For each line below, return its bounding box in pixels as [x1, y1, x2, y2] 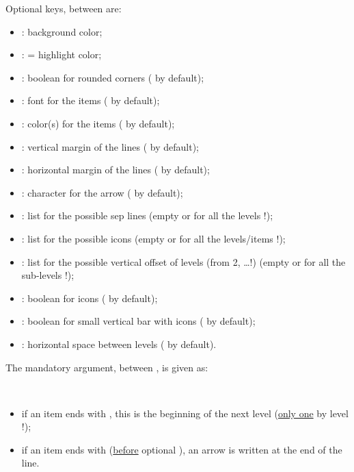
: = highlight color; [21, 47, 102, 62]
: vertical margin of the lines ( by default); [21, 139, 199, 153]
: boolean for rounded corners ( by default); [21, 70, 204, 84]
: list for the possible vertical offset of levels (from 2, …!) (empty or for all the [21, 254, 346, 269]
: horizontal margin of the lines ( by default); [21, 162, 210, 177]
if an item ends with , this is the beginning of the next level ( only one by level [21, 406, 349, 420]
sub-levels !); [21, 268, 74, 282]
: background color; [21, 24, 103, 38]
